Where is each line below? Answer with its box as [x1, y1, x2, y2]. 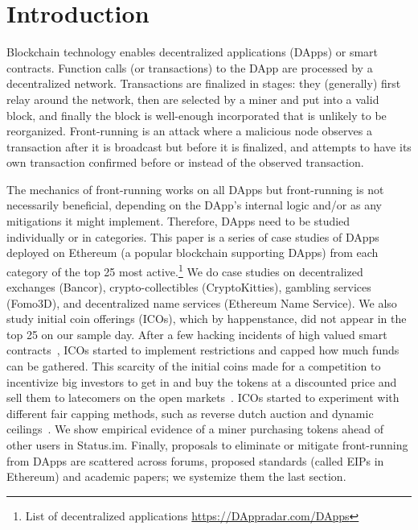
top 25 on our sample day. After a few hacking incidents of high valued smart [6, 325, 387, 342]
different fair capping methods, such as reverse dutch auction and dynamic [6, 404, 374, 421]
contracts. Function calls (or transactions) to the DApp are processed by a [6, 59, 373, 76]
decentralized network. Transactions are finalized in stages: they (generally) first [6, 75, 401, 92]
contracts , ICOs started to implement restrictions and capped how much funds [6, 342, 400, 358]
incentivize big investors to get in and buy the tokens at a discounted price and [6, 373, 397, 390]
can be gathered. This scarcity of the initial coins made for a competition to [6, 358, 381, 375]
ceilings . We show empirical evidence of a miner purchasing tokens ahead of [6, 420, 384, 437]
